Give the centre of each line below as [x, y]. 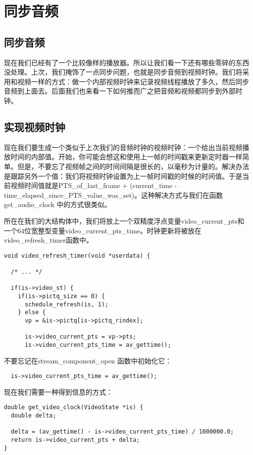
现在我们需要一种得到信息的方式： [58, 391]
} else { [32, 313]
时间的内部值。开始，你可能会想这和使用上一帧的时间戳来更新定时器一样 [126, 157]
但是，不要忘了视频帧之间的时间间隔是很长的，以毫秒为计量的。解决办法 [133, 166]
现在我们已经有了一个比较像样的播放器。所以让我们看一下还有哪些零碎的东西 [126, 62]
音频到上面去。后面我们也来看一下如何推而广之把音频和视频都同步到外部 [120, 91]
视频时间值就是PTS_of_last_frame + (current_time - [94, 185]
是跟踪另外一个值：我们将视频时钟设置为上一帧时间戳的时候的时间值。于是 [123, 176]
